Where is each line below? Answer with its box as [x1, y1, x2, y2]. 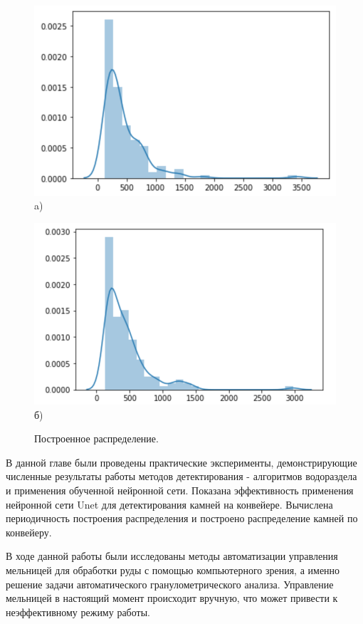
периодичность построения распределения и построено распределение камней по [6, 511, 358, 526]
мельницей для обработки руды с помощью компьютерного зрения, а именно [6, 563, 340, 578]
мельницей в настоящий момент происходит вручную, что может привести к [6, 591, 338, 605]
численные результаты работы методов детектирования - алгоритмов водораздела [6, 469, 357, 484]
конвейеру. [6, 524, 52, 539]
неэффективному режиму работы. [6, 604, 150, 619]
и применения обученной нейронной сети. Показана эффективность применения [6, 483, 354, 498]
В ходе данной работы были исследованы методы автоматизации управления [6, 548, 338, 563]
